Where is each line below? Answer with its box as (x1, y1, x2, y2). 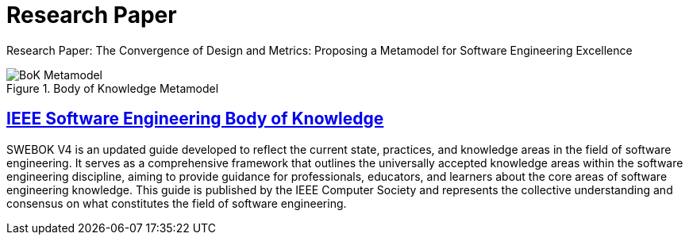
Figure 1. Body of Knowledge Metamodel (6, 81, 219, 95)
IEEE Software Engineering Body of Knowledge (6, 109, 384, 129)
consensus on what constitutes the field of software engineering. (6, 196, 347, 210)
